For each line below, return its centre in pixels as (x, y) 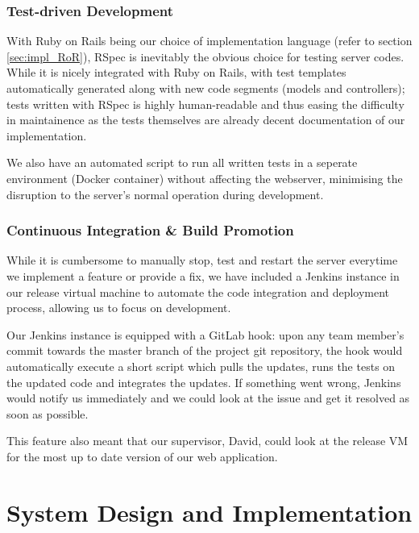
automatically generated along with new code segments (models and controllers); (206, 88)
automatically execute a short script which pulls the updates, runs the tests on (201, 366)
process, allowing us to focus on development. (119, 308)
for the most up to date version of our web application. (142, 456)
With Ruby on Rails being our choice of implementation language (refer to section (209, 41)
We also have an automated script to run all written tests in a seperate (182, 162)
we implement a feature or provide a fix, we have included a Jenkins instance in (203, 275)
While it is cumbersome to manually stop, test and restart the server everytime (202, 260)
